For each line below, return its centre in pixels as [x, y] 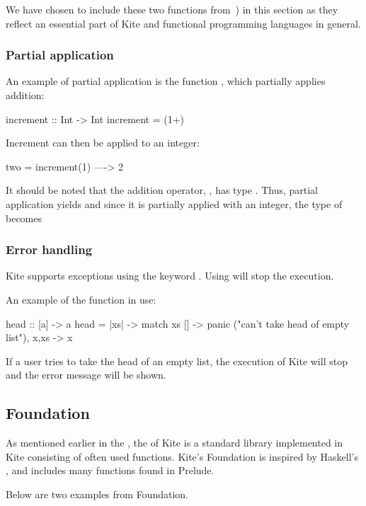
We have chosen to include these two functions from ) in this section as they [172, 9]
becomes [24, 218]
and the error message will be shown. [86, 375]
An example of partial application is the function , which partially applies [166, 81]
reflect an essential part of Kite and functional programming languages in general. [183, 23]
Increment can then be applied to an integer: [103, 143]
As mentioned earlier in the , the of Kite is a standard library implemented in [175, 443]
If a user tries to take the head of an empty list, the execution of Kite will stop [177, 361]
